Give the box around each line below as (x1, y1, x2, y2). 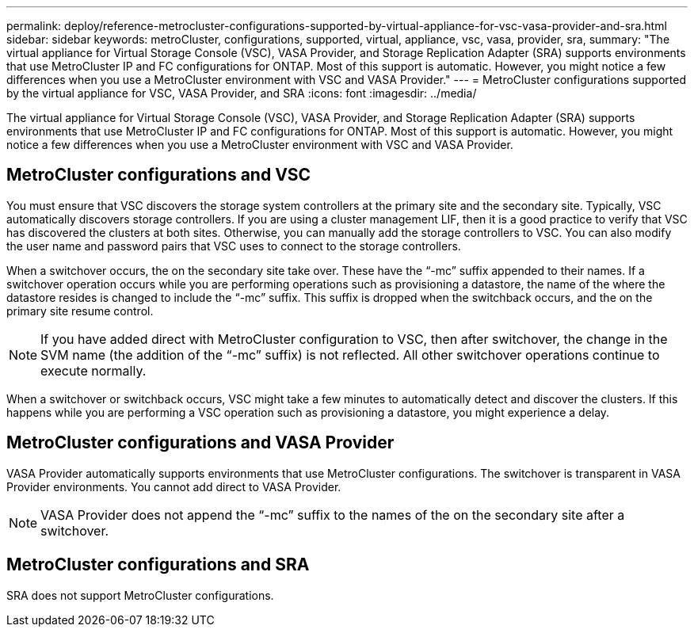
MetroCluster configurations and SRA (6, 555, 310, 575)
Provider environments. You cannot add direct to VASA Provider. (6, 479, 341, 494)
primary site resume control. (6, 303, 154, 318)
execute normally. (40, 362, 147, 379)
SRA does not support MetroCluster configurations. (6, 588, 274, 602)
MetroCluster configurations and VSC (6, 165, 311, 185)
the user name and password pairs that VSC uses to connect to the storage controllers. (6, 238, 461, 253)
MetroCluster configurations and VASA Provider (6, 433, 395, 453)
